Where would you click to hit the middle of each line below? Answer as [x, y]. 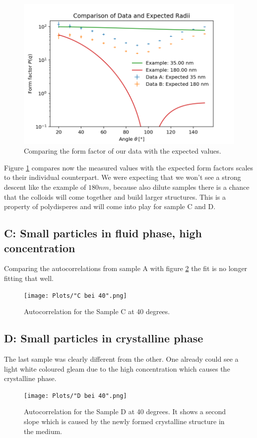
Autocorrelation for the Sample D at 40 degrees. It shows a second [125, 411]
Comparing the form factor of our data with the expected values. [123, 151]
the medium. [43, 431]
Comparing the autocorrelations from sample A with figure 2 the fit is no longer [126, 268]
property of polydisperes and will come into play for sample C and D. [110, 206]
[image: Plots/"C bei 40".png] [75, 296]
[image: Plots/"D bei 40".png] [75, 396]
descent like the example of [45, 187]
